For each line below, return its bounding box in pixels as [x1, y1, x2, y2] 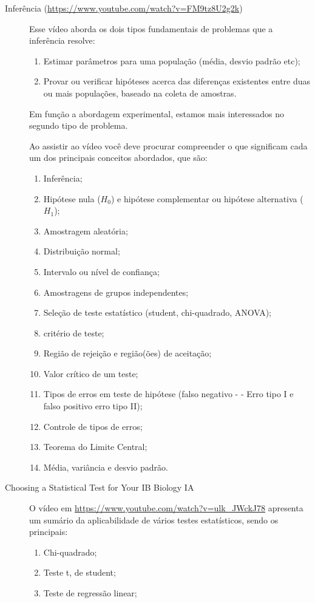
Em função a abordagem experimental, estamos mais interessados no [29, 107, 284, 120]
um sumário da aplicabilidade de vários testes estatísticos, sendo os [29, 513, 279, 526]
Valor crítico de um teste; [43, 367, 138, 380]
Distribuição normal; [43, 245, 120, 257]
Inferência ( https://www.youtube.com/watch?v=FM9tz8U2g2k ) [5, 2, 243, 14]
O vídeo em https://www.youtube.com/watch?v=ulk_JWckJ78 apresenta [29, 502, 303, 514]
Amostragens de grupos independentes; [43, 285, 189, 298]
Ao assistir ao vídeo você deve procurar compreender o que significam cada [29, 139, 308, 152]
